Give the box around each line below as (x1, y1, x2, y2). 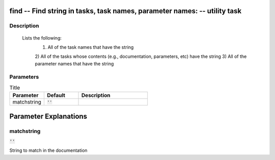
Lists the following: (22, 35, 62, 41)
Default (46, 92, 66, 99)
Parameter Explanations (9, 112, 88, 120)
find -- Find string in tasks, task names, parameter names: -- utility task (9, 7, 242, 15)
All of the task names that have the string (47, 44, 134, 50)
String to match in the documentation (9, 147, 88, 153)
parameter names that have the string (35, 60, 114, 67)
